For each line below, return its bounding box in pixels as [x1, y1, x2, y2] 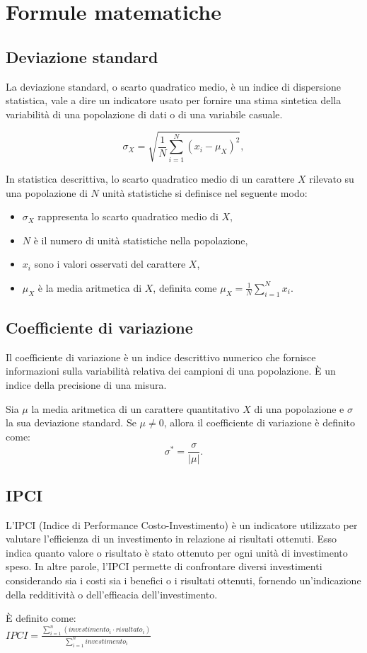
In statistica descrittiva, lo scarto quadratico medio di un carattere [6, 171, 295, 186]
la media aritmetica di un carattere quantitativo [31, 401, 240, 416]
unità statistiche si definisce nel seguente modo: [102, 185, 308, 200]
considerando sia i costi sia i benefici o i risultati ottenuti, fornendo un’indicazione [6, 573, 361, 588]
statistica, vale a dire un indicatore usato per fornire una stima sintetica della [6, 93, 342, 108]
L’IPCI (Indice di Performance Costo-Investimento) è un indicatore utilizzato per [6, 517, 358, 532]
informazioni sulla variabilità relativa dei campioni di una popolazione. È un [6, 363, 336, 378]
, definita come [153, 280, 217, 295]
